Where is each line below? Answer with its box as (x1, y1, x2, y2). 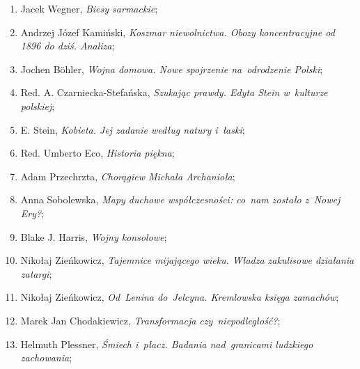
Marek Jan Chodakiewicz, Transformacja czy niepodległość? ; (20, 313, 281, 327)
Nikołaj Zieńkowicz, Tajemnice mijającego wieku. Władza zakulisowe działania (20, 253, 354, 267)
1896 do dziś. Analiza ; (20, 38, 115, 53)
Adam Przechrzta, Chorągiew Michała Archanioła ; (20, 168, 235, 183)
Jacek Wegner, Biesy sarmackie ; (20, 1, 158, 15)
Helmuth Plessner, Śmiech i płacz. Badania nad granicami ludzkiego (20, 336, 313, 351)
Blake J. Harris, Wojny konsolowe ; (20, 229, 167, 244)
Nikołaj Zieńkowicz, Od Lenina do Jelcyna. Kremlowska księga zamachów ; (20, 290, 339, 304)
